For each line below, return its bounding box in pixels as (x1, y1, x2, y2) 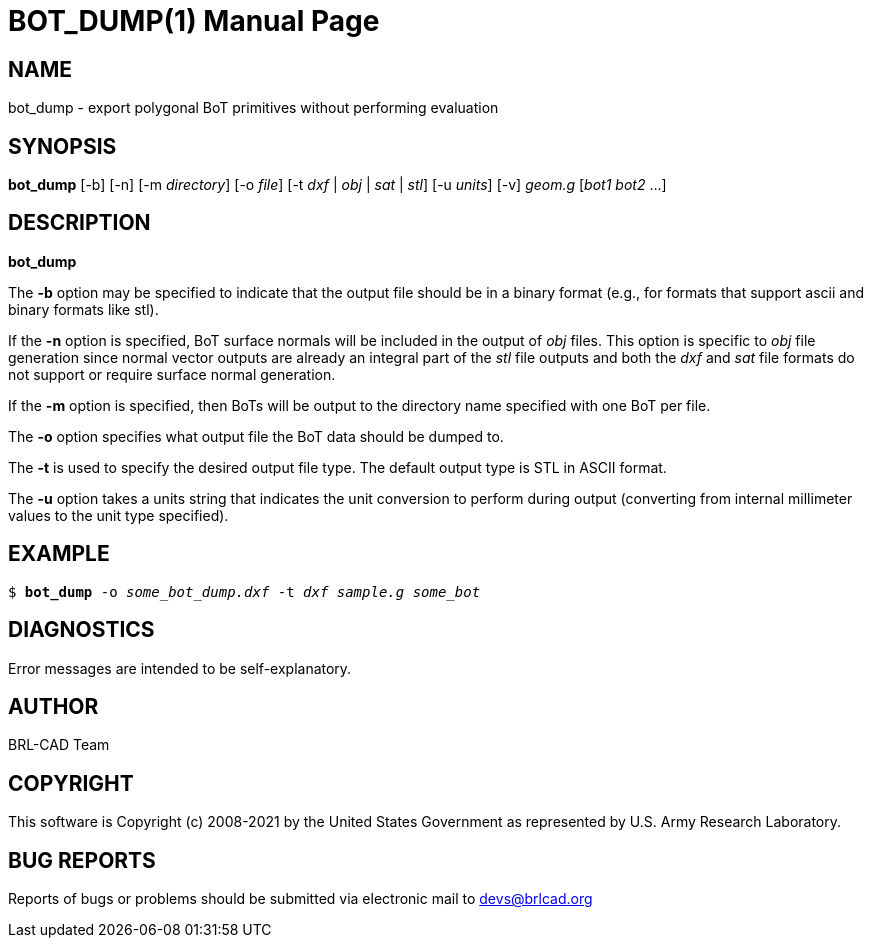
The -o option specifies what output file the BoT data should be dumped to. (8, 427, 504, 445)
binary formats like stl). (8, 300, 159, 318)
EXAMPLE (8, 541, 110, 567)
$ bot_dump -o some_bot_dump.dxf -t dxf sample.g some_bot (8, 583, 481, 600)
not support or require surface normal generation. (8, 365, 336, 383)
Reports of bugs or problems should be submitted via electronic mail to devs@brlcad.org (8, 890, 593, 908)
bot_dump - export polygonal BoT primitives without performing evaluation (8, 99, 499, 117)
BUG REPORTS (8, 847, 156, 873)
